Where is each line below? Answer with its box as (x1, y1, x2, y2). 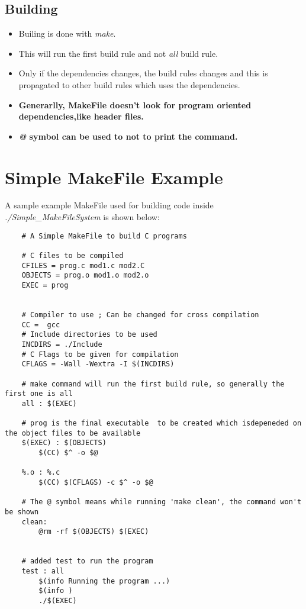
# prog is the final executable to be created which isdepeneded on (21, 419, 302, 428)
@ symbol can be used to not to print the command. (18, 130, 238, 142)
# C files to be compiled (21, 251, 124, 260)
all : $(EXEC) (21, 399, 77, 408)
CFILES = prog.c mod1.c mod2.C (21, 261, 145, 270)
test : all (21, 566, 65, 575)
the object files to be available (5, 428, 141, 437)
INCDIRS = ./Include (21, 340, 102, 349)
